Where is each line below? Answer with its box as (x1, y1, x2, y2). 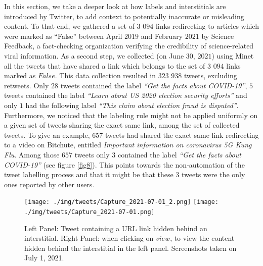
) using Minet (211, 50, 254, 61)
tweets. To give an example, (4, 129, 90, 140)
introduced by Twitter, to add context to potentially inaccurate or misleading (4, 11, 244, 21)
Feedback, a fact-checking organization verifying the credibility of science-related (4, 40, 254, 51)
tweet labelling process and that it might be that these (4, 169, 173, 180)
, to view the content (170, 233, 235, 243)
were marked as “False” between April (4, 30, 122, 41)
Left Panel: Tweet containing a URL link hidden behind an (24, 223, 207, 233)
